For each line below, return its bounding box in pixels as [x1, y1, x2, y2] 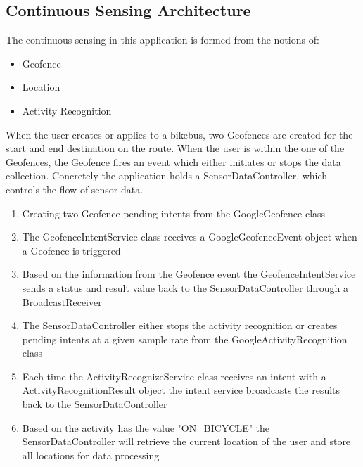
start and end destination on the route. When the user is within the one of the [6, 141, 345, 155]
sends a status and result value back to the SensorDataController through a [22, 280, 349, 295]
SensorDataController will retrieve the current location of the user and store [22, 434, 351, 449]
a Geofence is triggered [22, 243, 121, 257]
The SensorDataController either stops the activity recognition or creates [22, 318, 338, 333]
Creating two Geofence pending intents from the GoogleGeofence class [22, 205, 326, 220]
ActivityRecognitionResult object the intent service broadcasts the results [22, 383, 340, 397]
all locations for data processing [22, 447, 160, 462]
